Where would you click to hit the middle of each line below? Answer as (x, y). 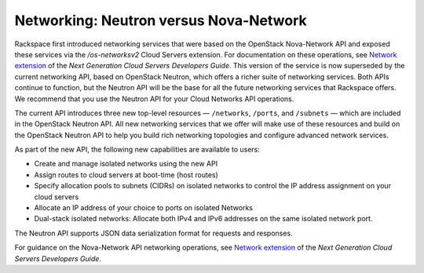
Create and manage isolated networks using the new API (126, 164)
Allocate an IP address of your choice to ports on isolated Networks (143, 208)
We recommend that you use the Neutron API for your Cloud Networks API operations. (154, 99)
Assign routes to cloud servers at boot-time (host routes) (126, 175)
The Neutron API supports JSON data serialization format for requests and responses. (154, 233)
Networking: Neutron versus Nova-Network (161, 20)
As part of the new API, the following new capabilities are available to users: (137, 150)
